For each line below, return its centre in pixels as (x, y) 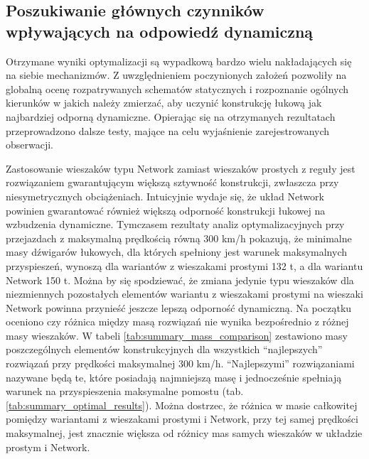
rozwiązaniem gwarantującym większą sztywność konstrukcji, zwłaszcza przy (172, 182)
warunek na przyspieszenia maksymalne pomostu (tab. (125, 391)
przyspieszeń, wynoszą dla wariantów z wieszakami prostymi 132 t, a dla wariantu (184, 265)
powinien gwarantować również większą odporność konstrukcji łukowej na (166, 210)
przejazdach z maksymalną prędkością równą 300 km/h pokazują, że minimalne (179, 238)
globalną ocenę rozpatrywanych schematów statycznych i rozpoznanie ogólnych (177, 88)
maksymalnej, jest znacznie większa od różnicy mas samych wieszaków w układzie (184, 433)
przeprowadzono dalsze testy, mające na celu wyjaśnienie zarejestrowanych (168, 130)
